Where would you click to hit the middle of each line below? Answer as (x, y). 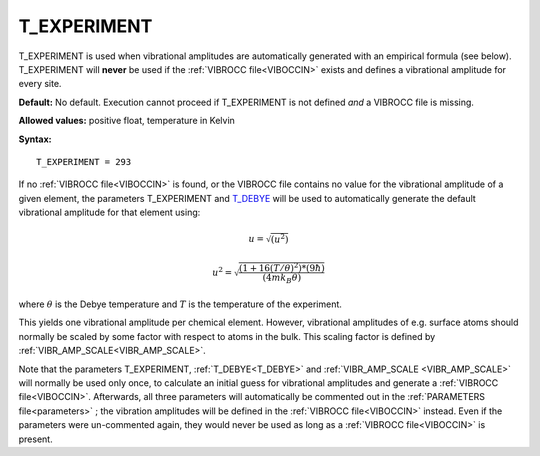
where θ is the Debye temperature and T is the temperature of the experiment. (180, 304)
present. (36, 439)
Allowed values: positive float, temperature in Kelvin (126, 121)
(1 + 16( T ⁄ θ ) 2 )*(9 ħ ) (281, 267)
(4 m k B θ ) (282, 278)
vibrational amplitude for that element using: (109, 212)
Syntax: (35, 139)
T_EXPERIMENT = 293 (84, 161)
